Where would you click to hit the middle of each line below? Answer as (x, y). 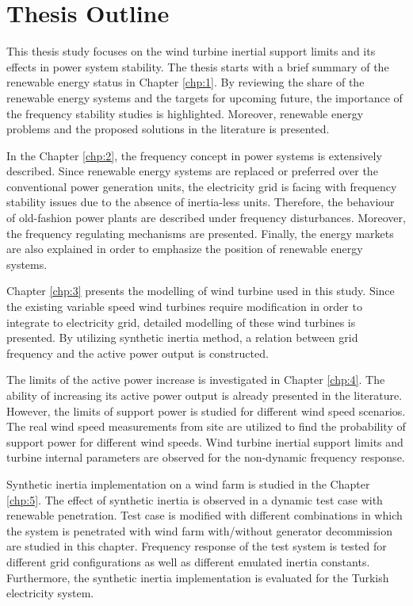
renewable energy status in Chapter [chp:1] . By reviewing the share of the (185, 82)
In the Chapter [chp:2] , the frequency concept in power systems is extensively (194, 155)
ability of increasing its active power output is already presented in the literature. (205, 395)
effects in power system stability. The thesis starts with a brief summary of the (198, 66)
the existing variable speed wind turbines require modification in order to (184, 307)
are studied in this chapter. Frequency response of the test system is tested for (197, 546)
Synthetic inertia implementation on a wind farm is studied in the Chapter (188, 483)
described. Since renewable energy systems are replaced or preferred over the (192, 171)
